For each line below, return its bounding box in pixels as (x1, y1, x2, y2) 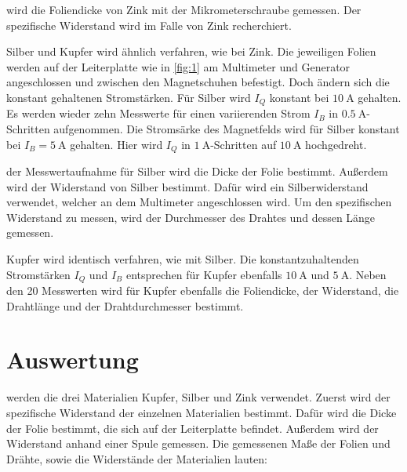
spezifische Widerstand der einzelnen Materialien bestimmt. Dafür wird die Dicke (6, 404, 397, 420)
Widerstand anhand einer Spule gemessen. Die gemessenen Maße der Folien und (6, 435, 391, 452)
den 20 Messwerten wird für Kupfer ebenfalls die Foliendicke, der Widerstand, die (6, 282, 399, 299)
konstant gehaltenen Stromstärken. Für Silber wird (6, 89, 251, 105)
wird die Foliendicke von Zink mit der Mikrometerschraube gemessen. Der (6, 2, 362, 17)
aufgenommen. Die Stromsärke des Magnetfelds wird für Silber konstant (53, 121, 400, 137)
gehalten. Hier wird (70, 136, 163, 152)
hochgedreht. (305, 136, 367, 152)
